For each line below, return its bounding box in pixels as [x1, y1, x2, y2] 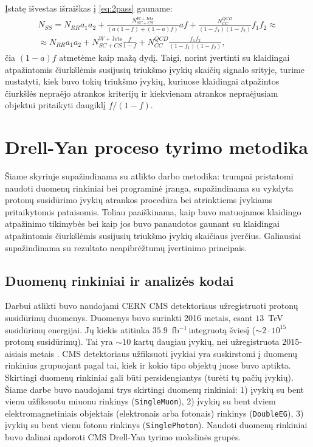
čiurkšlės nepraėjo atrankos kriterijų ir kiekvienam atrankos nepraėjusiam [5, 86, 278, 99]
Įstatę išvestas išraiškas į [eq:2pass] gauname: [5, 2, 173, 14]
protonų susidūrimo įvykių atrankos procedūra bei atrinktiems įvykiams [5, 193, 273, 206]
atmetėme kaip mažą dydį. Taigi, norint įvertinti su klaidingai [59, 50, 290, 63]
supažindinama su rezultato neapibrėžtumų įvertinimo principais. [5, 241, 247, 254]
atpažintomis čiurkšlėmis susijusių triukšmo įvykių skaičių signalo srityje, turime [5, 63, 304, 75]
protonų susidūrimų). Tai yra [5, 335, 113, 348]
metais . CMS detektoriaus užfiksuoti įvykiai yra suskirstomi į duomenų [30, 347, 298, 359]
